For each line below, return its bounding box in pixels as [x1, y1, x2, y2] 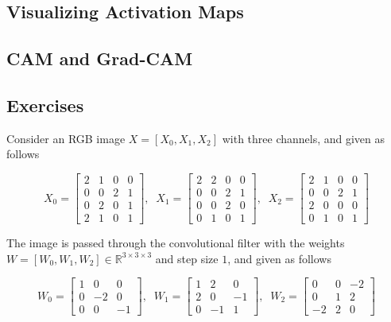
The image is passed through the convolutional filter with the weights [6, 235, 345, 251]
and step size [155, 250, 219, 266]
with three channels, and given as [222, 130, 385, 146]
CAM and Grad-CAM [6, 46, 193, 71]
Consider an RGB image [6, 130, 126, 146]
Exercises [6, 92, 84, 117]
